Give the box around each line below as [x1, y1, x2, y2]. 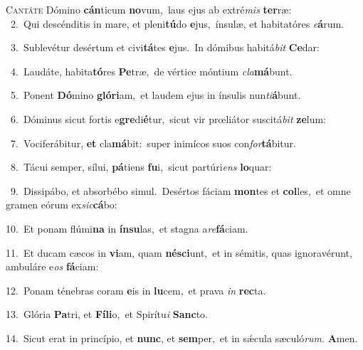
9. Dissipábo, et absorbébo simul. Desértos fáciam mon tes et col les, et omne [10, 183, 351, 198]
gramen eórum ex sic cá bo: [6, 197, 117, 212]
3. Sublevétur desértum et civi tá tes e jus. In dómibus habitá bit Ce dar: [10, 40, 320, 55]
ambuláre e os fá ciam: [6, 259, 99, 274]
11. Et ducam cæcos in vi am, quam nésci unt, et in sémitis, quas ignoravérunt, [6, 245, 352, 260]
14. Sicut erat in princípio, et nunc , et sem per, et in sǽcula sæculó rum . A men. [6, 330, 358, 345]
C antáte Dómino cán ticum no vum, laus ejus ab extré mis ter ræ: [6, 2, 292, 16]
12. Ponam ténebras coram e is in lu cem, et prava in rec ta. [6, 282, 266, 297]
